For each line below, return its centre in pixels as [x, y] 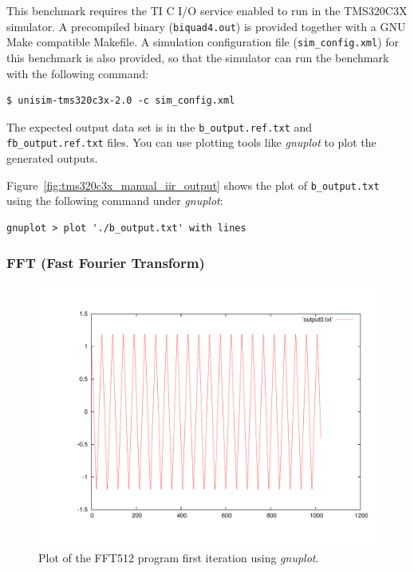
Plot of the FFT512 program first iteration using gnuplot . [179, 557]
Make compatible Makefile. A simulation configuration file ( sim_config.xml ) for [203, 42]
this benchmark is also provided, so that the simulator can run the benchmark [198, 57]
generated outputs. [52, 158]
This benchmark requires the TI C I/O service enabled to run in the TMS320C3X [207, 10]
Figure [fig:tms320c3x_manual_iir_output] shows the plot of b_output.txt [193, 185]
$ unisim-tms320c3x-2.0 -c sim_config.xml [121, 101]
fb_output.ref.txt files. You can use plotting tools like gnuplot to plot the [191, 142]
